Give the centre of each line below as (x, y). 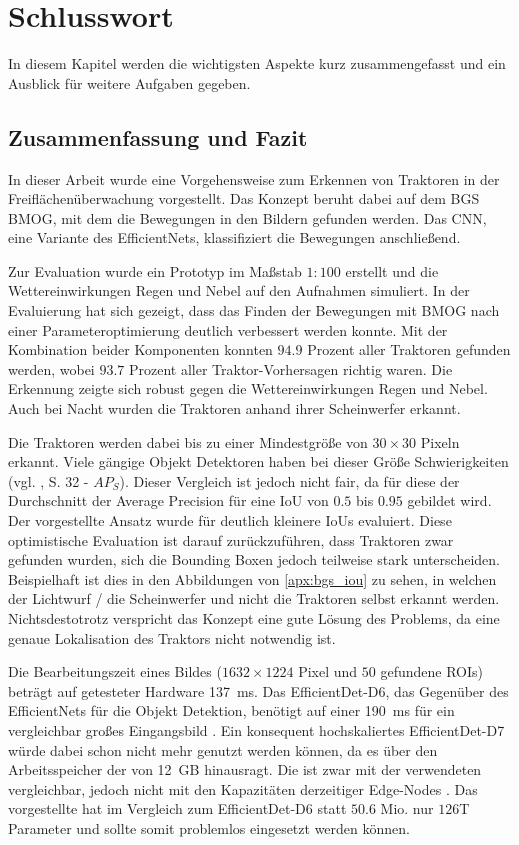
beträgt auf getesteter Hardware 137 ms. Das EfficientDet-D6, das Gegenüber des (258, 690)
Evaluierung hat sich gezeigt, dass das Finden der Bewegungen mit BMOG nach (254, 310)
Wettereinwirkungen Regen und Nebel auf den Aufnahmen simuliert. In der (239, 290)
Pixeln (440, 441)
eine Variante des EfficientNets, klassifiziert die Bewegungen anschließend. (234, 237)
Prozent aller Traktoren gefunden (409, 349)
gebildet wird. (449, 500)
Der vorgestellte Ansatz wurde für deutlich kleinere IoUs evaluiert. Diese (230, 520)
